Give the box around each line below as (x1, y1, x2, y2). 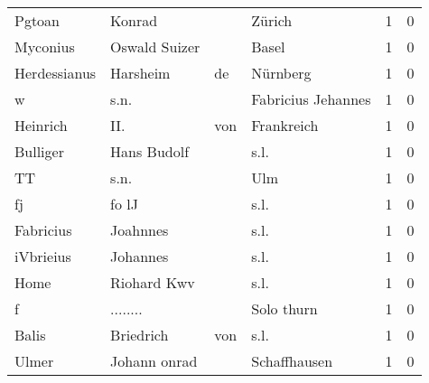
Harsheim (110, 62, 171, 83)
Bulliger (14, 141, 64, 162)
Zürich (251, 10, 293, 31)
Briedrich (110, 324, 169, 345)
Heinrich (14, 115, 68, 135)
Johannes (110, 246, 169, 266)
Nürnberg (251, 62, 312, 83)
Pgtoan (14, 10, 61, 31)
